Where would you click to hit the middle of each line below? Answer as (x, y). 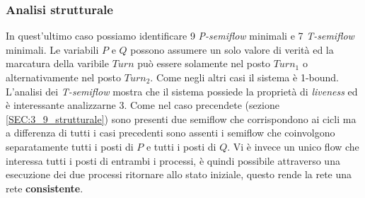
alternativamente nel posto (64, 77)
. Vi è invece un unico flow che (293, 146)
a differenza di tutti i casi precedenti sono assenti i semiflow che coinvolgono (170, 133)
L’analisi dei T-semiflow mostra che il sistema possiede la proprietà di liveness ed (182, 91)
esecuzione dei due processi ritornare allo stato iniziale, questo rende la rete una (179, 174)
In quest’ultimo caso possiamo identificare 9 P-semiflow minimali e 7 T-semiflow (180, 36)
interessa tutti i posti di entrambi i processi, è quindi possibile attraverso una (173, 160)
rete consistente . (45, 188)
